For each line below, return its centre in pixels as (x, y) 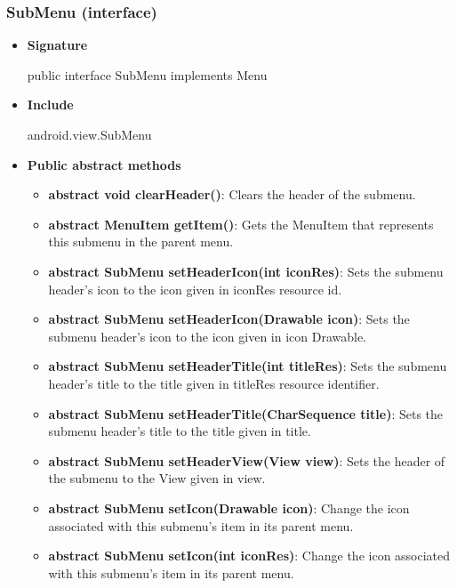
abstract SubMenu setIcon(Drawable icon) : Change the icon (229, 507)
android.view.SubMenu (89, 134)
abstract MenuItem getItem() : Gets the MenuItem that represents (241, 224)
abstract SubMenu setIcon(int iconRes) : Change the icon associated (249, 556)
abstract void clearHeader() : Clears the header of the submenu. (232, 194)
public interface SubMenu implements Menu (147, 74)
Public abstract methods (104, 164)
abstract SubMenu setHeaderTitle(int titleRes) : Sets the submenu (248, 366)
